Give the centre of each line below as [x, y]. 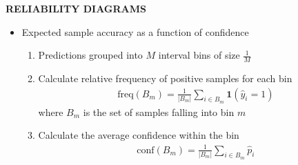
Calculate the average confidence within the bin [139, 135]
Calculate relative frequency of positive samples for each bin [165, 78]
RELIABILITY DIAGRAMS [76, 8]
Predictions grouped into [90, 55]
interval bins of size [199, 55]
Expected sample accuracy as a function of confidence [135, 31]
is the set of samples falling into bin [159, 111]
